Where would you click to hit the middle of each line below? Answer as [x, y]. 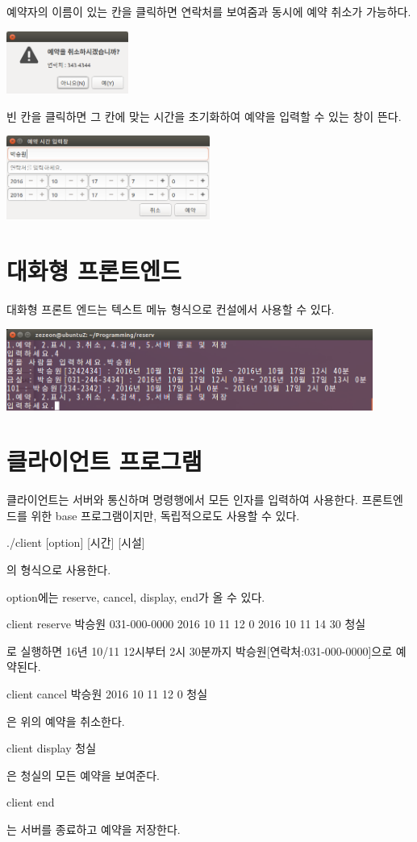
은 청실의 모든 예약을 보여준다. [83, 775]
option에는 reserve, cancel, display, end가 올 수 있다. [136, 596]
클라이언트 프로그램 [104, 461]
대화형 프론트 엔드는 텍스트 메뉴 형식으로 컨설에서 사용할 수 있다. [171, 308]
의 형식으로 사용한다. [59, 570]
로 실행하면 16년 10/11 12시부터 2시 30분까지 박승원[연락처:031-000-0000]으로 [200, 650]
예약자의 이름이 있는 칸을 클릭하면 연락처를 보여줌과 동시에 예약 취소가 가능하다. [209, 11]
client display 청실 [52, 748]
